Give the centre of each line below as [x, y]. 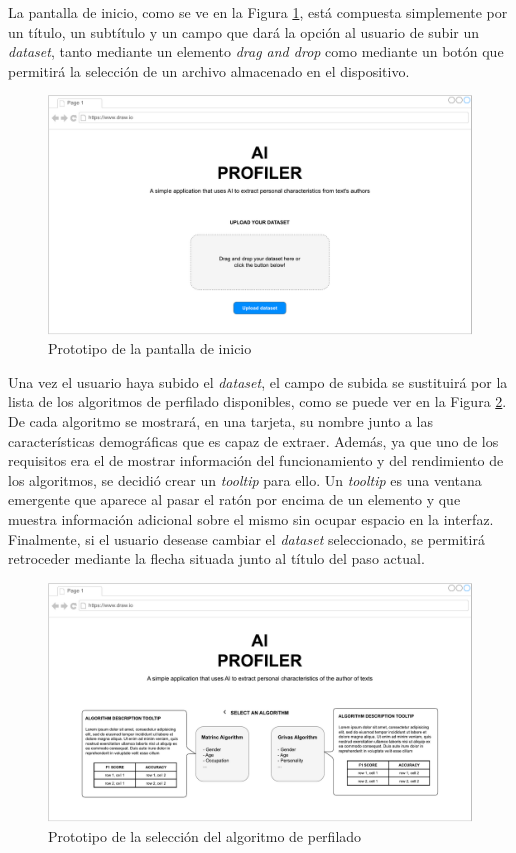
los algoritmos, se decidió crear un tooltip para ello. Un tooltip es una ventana [245, 479]
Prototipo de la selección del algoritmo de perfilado [205, 835]
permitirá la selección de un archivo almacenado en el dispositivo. [209, 70]
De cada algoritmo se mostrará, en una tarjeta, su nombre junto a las [220, 421]
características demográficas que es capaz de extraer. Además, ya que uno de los [253, 440]
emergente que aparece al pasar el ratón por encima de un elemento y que [234, 499]
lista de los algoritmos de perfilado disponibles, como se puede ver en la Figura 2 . [257, 401]
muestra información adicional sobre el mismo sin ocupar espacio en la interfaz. [251, 519]
